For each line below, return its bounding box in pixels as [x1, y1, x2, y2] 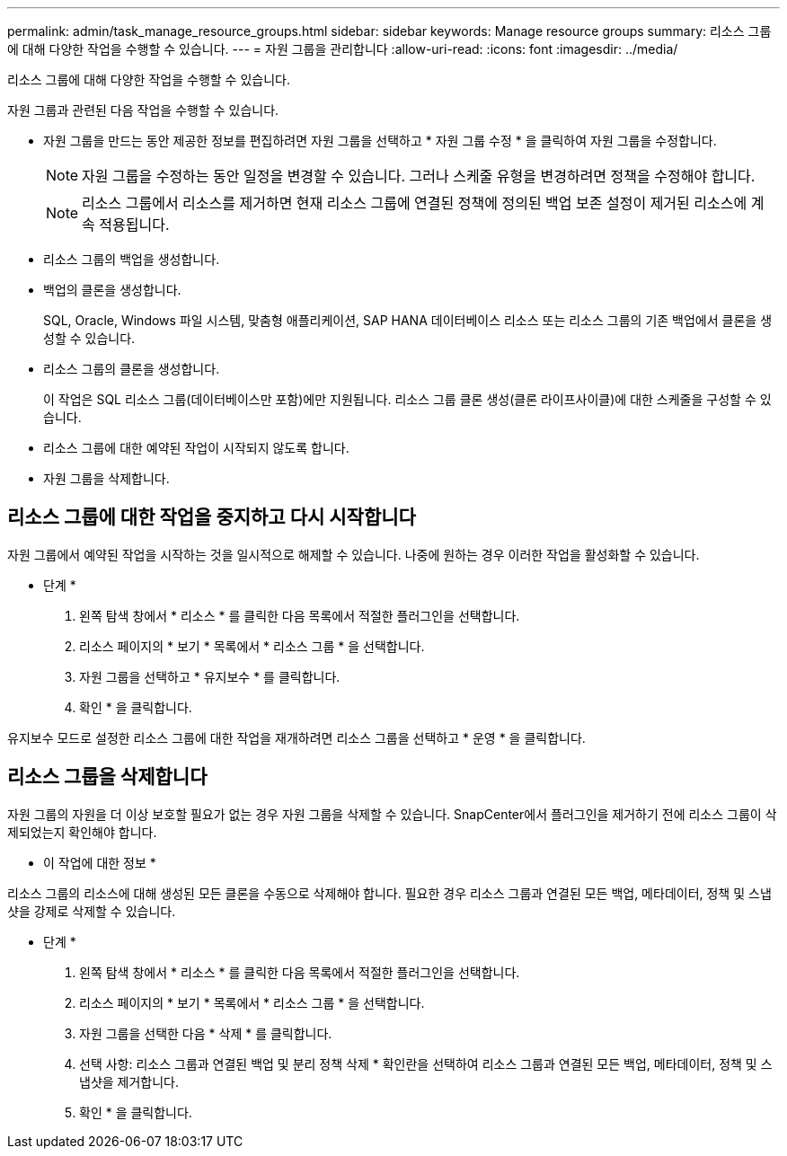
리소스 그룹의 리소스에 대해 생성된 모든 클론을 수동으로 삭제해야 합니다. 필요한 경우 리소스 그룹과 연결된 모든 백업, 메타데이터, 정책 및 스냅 [7, 885, 772, 901]
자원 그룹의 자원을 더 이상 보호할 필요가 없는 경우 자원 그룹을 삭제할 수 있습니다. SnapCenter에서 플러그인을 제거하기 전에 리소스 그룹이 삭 [7, 806, 777, 822]
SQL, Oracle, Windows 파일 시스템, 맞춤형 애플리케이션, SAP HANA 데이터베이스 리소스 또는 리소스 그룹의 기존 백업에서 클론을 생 [43, 313, 773, 328]
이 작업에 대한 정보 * [43, 854, 156, 870]
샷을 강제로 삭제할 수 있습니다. [7, 903, 176, 919]
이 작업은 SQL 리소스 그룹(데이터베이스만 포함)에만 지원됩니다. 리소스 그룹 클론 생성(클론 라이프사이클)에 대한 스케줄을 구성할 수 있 [43, 392, 772, 407]
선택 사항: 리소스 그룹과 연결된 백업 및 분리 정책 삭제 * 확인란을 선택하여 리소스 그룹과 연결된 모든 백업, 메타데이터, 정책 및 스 [79, 1055, 773, 1072]
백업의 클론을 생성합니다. [43, 282, 181, 297]
